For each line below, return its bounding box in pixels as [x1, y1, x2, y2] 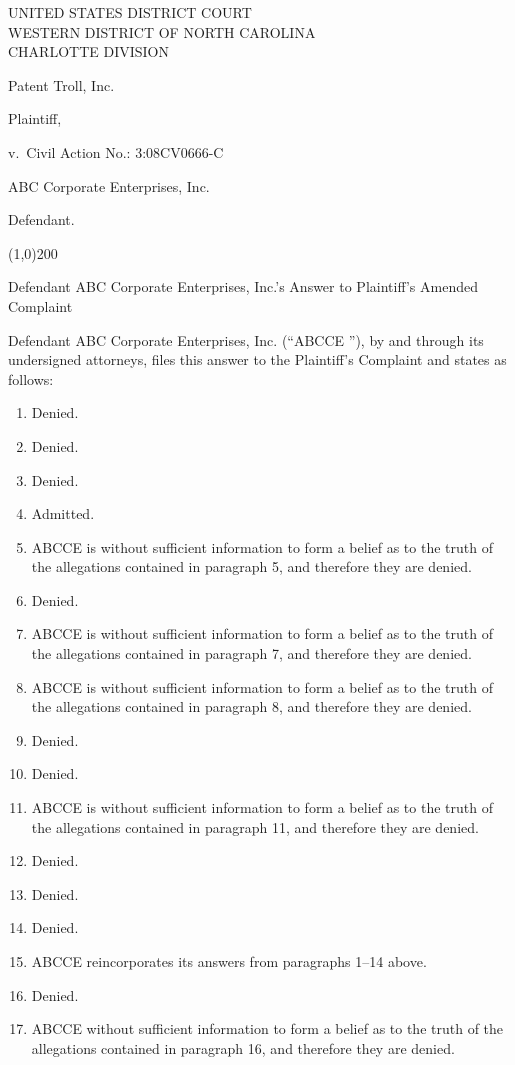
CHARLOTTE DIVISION [8, 41, 169, 62]
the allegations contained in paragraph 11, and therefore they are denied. [31, 816, 479, 837]
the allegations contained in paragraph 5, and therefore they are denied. [31, 556, 472, 577]
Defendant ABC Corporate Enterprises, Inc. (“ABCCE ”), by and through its [8, 329, 484, 350]
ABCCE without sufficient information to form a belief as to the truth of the [31, 1018, 504, 1039]
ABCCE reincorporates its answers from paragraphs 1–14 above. [31, 951, 427, 971]
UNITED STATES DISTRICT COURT [8, 2, 252, 22]
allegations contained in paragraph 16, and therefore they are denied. [31, 1037, 455, 1058]
